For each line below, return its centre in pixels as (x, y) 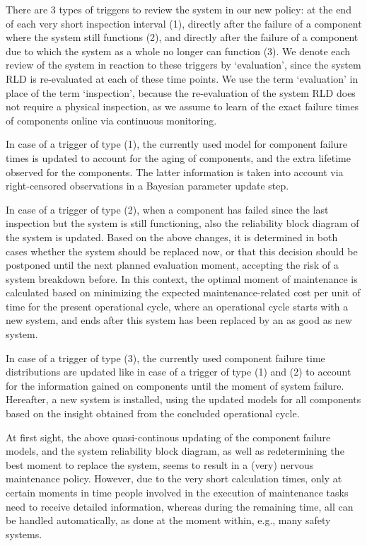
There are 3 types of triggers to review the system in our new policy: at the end (179, 9)
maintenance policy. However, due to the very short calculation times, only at (174, 478)
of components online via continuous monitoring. (111, 120)
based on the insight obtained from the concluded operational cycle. (153, 413)
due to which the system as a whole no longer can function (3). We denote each (178, 51)
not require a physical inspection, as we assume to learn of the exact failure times (182, 106)
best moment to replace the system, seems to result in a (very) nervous (160, 464)
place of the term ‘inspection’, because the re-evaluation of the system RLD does (181, 92)
